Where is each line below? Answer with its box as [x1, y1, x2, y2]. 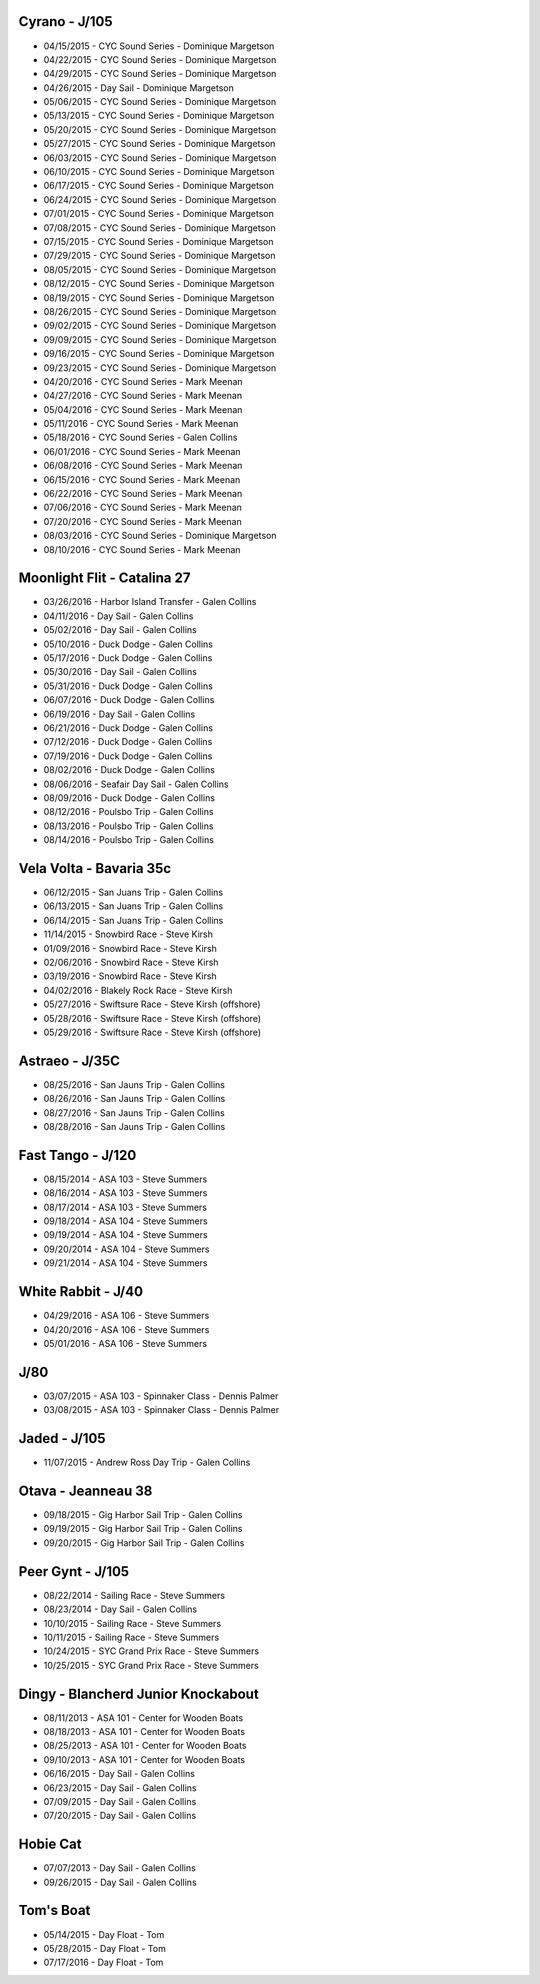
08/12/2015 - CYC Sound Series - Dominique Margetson [43, 278, 275, 290]
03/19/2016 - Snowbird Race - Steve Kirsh [43, 970, 217, 982]
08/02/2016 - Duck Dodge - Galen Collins [43, 764, 215, 776]
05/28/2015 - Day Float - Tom [43, 1942, 167, 1954]
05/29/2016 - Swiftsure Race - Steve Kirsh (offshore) [43, 1026, 262, 1038]
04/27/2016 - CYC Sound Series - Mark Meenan [43, 390, 243, 402]
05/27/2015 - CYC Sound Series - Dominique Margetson [43, 138, 276, 150]
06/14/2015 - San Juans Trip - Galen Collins [43, 914, 224, 926]
